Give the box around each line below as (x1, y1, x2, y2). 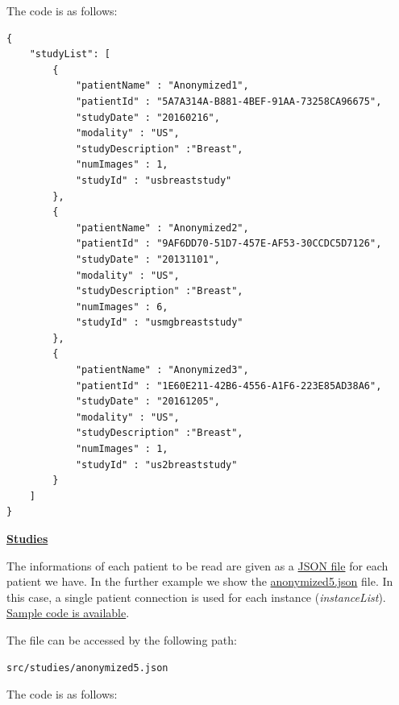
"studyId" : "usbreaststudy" (75, 174, 232, 186)
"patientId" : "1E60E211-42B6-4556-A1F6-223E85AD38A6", (75, 379, 382, 392)
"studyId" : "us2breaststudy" (75, 458, 238, 471)
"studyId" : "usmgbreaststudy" (75, 317, 243, 329)
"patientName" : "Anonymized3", (75, 364, 249, 376)
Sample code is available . (6, 604, 130, 621)
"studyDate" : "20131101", (75, 253, 220, 265)
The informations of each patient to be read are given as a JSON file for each (6, 557, 389, 574)
